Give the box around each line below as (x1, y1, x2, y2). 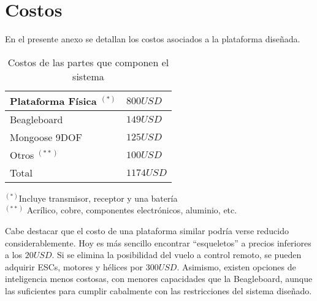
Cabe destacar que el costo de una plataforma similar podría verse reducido (5, 224, 289, 237)
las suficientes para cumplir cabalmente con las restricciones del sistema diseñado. (5, 284, 312, 297)
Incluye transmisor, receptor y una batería (18, 191, 178, 204)
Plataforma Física (10, 93, 97, 108)
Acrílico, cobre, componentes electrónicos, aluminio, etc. (26, 204, 237, 216)
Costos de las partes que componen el (7, 55, 169, 69)
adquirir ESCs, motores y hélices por (5, 260, 143, 273)
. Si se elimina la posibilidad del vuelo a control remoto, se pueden (52, 248, 302, 261)
